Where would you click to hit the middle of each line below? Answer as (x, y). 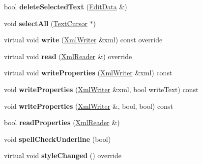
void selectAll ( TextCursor (46, 23)
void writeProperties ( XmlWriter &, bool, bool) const (88, 106)
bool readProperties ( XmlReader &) (62, 122)
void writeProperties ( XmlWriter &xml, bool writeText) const (101, 89)
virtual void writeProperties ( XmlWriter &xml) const (88, 73)
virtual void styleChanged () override (63, 155)
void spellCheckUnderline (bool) (58, 139)
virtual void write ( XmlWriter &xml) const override (83, 40)
